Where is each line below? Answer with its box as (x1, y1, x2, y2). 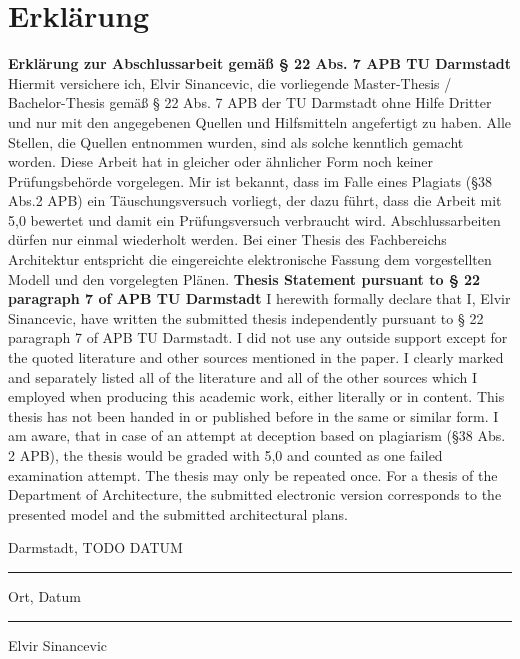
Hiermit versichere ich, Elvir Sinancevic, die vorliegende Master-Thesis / (8, 72, 452, 93)
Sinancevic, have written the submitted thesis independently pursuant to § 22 (8, 307, 484, 328)
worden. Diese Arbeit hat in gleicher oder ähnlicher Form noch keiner (8, 151, 434, 172)
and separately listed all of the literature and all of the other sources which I (8, 366, 478, 387)
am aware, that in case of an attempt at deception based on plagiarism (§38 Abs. (8, 425, 506, 446)
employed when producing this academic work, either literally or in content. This (8, 386, 505, 407)
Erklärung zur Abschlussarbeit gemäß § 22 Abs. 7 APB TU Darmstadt (8, 53, 512, 74)
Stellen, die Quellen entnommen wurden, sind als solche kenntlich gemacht (8, 131, 464, 152)
